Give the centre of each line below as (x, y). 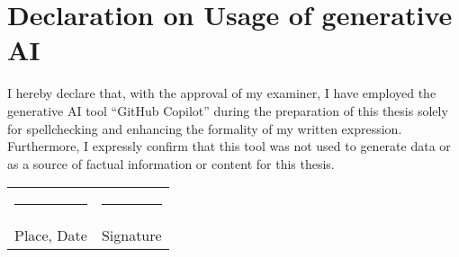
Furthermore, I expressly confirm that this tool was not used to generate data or (229, 146)
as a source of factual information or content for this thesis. (171, 163)
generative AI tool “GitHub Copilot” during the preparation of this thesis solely (228, 110)
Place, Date (51, 235)
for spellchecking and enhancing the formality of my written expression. (205, 128)
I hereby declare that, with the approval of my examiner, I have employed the (222, 93)
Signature (131, 235)
